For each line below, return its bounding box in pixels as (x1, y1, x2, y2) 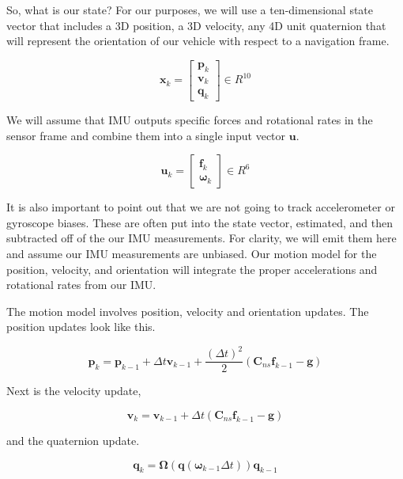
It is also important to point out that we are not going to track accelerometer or (6, 199, 395, 215)
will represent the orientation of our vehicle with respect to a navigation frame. (6, 32, 390, 49)
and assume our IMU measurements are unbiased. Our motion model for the (6, 245, 377, 261)
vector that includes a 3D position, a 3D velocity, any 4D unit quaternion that (6, 17, 386, 33)
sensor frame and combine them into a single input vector (6, 127, 286, 143)
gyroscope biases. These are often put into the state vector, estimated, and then (6, 214, 393, 230)
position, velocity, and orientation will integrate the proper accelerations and (6, 260, 378, 277)
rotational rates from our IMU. (6, 276, 156, 293)
